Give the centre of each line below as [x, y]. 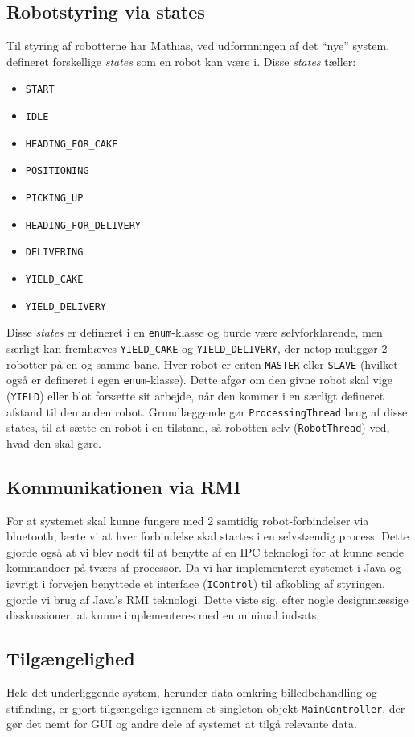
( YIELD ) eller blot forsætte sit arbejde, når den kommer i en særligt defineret [195, 395]
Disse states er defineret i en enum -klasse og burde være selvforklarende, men [195, 332]
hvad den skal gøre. [54, 443]
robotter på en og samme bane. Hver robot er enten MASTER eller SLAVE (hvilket [202, 364]
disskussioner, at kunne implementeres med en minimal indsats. [163, 615]
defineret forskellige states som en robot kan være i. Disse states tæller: [181, 61]
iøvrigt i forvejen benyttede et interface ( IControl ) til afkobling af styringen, [196, 584]
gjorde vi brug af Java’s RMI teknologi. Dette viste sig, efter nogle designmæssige [207, 599]
